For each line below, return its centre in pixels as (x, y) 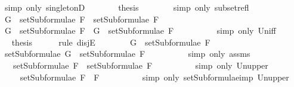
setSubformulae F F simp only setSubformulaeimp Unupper (154, 77)
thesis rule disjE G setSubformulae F (111, 42)
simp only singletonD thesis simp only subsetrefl (127, 7)
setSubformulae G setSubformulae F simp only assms (127, 54)
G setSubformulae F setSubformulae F (82, 19)
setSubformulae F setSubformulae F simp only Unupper (140, 65)
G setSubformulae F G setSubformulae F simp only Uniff (140, 30)
